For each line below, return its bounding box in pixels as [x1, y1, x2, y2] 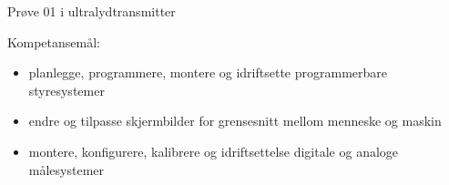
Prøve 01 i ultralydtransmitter [7, 2, 176, 20]
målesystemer [28, 159, 105, 179]
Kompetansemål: [7, 32, 100, 51]
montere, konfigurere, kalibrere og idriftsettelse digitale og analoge [28, 141, 399, 160]
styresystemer [28, 80, 105, 99]
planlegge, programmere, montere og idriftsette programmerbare [28, 63, 387, 82]
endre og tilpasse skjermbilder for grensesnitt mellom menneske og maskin [28, 111, 442, 130]
